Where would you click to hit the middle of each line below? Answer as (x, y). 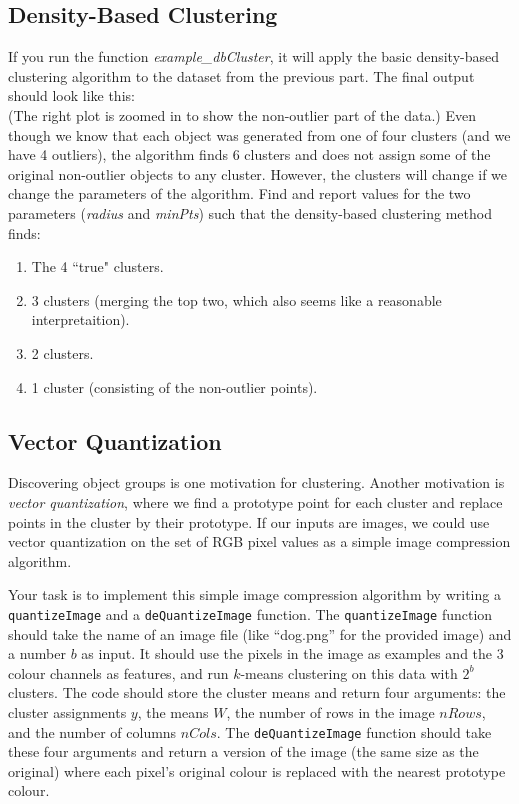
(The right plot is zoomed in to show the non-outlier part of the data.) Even (242, 114)
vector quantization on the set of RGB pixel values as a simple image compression (259, 541)
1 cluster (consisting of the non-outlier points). (174, 386)
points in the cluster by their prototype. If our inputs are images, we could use (249, 521)
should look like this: (71, 95)
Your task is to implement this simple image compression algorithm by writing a (254, 594)
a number (37, 653)
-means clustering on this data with (349, 672)
